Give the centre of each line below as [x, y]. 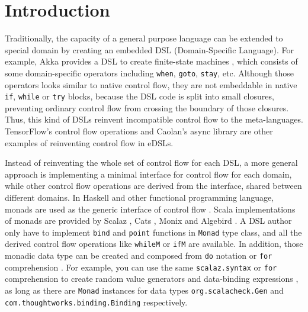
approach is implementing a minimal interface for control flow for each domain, [148, 174]
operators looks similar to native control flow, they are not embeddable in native [151, 84]
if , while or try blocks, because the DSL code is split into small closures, [139, 96]
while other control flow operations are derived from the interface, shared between [153, 186]
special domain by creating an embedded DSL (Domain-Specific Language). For [150, 49]
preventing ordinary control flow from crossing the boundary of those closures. [147, 107]
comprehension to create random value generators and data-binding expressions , [152, 279]
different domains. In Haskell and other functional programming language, [139, 197]
